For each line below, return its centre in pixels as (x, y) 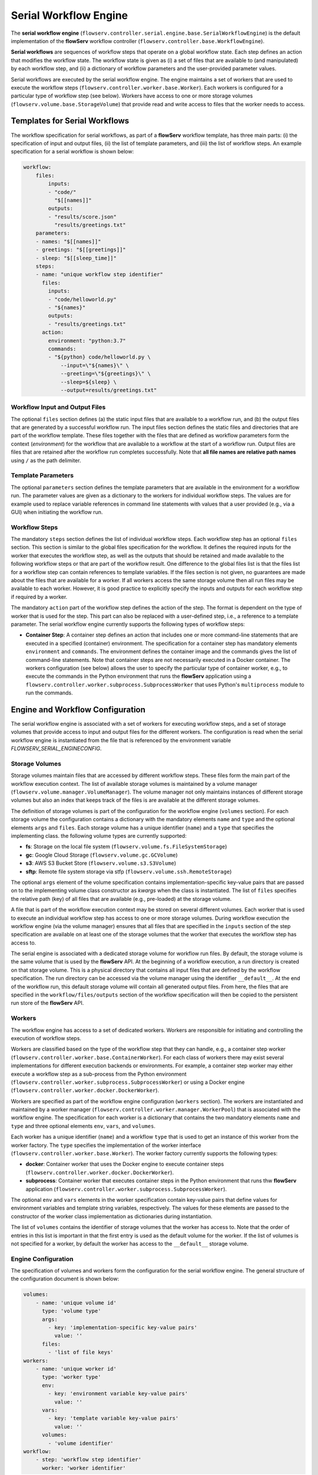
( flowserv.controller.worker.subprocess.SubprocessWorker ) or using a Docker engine (128, 1082)
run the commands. (49, 693)
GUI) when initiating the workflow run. (57, 512)
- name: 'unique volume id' (76, 1303)
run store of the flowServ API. (47, 1003)
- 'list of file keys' (81, 1352)
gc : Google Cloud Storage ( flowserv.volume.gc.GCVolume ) (102, 855)
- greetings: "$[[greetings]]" (81, 250)
